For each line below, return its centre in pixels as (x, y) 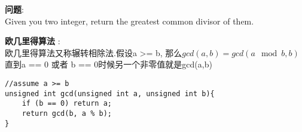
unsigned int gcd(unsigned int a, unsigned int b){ (110, 93)
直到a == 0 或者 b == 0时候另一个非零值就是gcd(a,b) (109, 64)
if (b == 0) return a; (67, 104)
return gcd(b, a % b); (67, 113)
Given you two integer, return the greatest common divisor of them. (129, 21)
